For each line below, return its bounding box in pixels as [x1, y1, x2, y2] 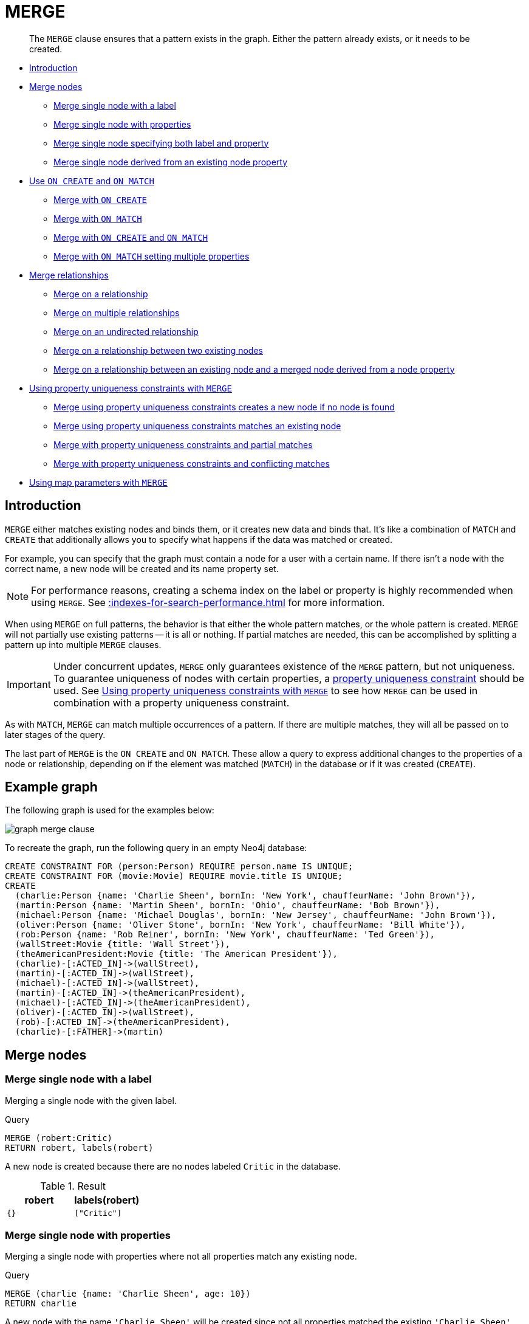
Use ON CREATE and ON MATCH [29, 175, 154, 186]
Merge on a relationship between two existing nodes [53, 345, 263, 356]
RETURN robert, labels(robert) [5, 1142, 154, 1153]
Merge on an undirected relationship [53, 326, 199, 337]
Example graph [5, 779, 98, 795]
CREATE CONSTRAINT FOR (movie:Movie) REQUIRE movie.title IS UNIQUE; [5, 871, 343, 881]
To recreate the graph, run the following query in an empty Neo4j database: [5, 843, 307, 853]
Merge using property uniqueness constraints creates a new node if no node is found [53, 401, 395, 412]
